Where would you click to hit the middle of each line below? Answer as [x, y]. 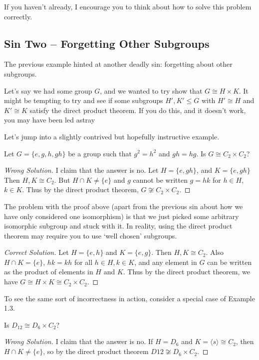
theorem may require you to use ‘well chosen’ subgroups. [91, 235]
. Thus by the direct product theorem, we [186, 272]
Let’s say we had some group [48, 90]
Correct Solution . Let [36, 252]
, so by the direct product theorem [96, 351]
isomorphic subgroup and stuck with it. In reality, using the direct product [118, 226]
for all [83, 262]
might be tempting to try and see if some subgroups [84, 100]
